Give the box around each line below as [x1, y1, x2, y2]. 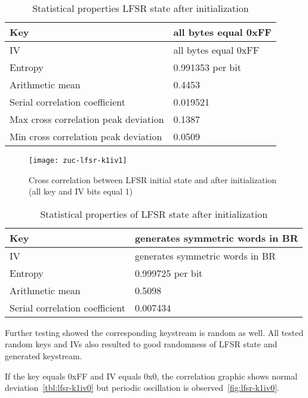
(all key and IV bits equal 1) [29, 185, 133, 198]
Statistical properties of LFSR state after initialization [40, 206, 268, 221]
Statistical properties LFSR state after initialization [32, 1, 249, 15]
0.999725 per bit [134, 266, 203, 280]
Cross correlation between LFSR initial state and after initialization [29, 173, 277, 186]
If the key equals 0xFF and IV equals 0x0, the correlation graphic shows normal [5, 369, 298, 382]
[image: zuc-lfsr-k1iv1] [29, 156, 127, 165]
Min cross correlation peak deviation [10, 129, 162, 143]
